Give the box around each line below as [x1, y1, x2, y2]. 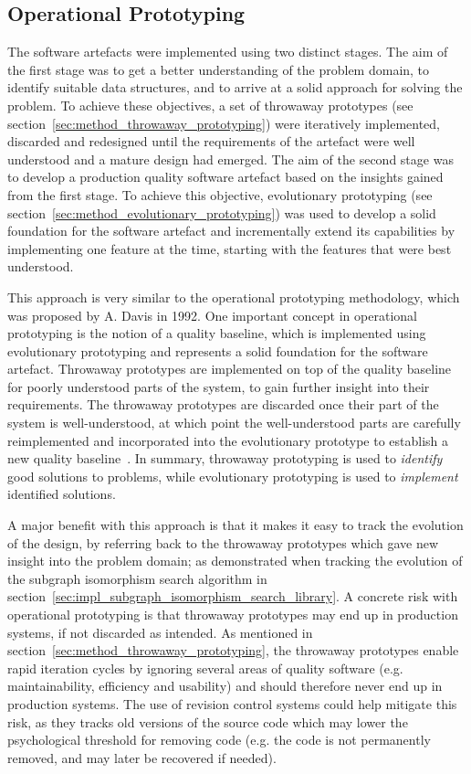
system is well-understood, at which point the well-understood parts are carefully [7, 413, 461, 432]
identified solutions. [7, 484, 116, 504]
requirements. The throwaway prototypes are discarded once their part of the [7, 395, 439, 414]
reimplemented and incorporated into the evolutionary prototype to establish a [7, 430, 448, 450]
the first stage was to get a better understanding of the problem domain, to [7, 59, 430, 79]
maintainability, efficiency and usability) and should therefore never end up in [7, 676, 443, 695]
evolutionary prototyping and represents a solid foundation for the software [7, 341, 428, 360]
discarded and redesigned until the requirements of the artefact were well [7, 132, 415, 151]
